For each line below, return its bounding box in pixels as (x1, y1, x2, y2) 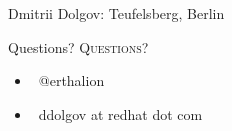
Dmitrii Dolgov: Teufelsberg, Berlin (8, 2, 225, 23)
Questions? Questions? (8, 36, 149, 57)
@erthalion (38, 70, 105, 91)
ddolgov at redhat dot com (38, 103, 203, 124)
